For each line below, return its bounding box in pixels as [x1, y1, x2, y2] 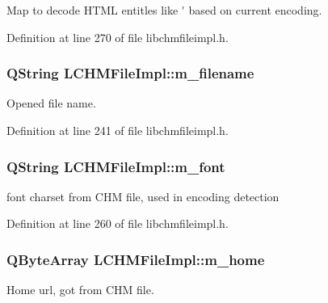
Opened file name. [6, 95, 96, 112]
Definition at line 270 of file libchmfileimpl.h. [6, 28, 229, 45]
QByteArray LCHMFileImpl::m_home [6, 249, 265, 269]
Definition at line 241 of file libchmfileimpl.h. [6, 122, 229, 138]
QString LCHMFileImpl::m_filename [6, 63, 254, 83]
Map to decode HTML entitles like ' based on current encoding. [6, 2, 322, 18]
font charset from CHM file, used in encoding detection [6, 187, 280, 204]
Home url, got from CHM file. [6, 281, 154, 298]
